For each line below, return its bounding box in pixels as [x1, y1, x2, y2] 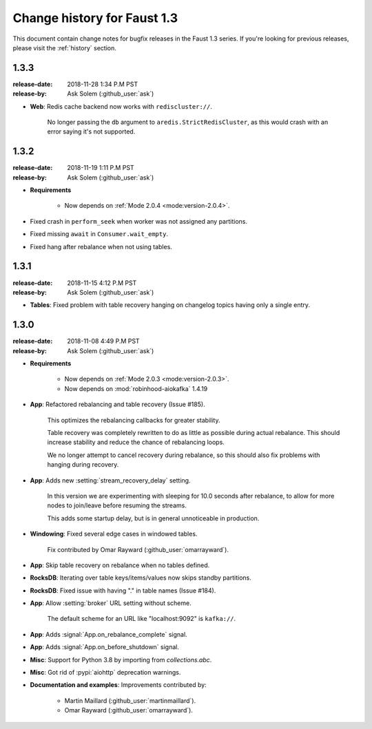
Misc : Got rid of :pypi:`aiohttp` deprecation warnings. [30, 668, 181, 677]
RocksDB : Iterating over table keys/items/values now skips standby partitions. [30, 573, 251, 582]
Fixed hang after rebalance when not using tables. [30, 242, 172, 251]
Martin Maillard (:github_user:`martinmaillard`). [64, 696, 196, 705]
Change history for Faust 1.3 [12, 10, 178, 25]
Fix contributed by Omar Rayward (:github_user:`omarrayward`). [47, 545, 229, 553]
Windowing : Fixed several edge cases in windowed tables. [30, 530, 198, 538]
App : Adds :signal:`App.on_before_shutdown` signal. [30, 643, 179, 651]
